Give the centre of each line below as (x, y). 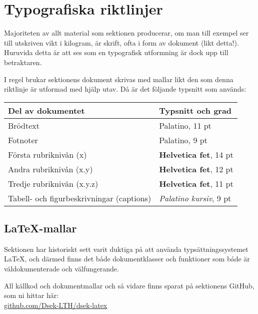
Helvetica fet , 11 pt (196, 183)
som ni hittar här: (31, 295)
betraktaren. (23, 62)
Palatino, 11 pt (185, 125)
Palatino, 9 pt (183, 140)
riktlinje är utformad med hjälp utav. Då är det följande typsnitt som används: (125, 89)
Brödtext (24, 125)
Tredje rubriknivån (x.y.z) (53, 183)
